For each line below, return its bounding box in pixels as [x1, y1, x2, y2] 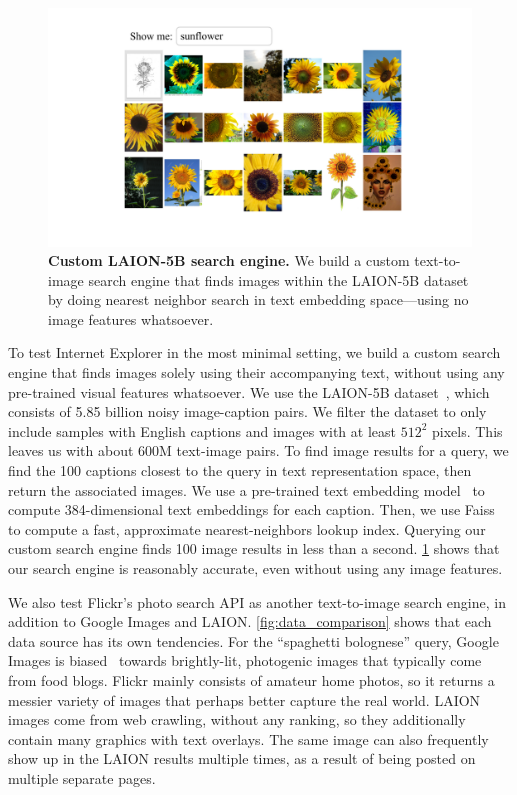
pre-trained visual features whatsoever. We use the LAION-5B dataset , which [8, 381, 490, 402]
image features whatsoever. [48, 308, 214, 329]
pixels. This [432, 420, 503, 441]
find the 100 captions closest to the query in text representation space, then [8, 460, 472, 481]
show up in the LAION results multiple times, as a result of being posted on [8, 748, 476, 769]
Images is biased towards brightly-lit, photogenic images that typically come [8, 650, 482, 671]
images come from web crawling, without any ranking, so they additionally [8, 709, 466, 730]
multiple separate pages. [8, 767, 156, 788]
